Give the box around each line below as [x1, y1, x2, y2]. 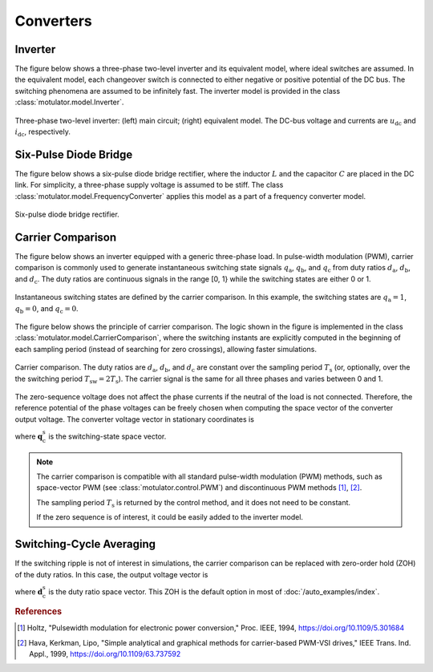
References [14, 605, 63, 617]
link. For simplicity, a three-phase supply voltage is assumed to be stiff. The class [14, 180, 284, 190]
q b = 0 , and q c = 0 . [14, 303, 79, 315]
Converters [14, 12, 92, 30]
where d [14, 586, 43, 597]
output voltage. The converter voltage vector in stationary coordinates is [14, 414, 254, 424]
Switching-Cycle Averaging [14, 537, 156, 551]
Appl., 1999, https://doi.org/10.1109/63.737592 [29, 649, 181, 658]
